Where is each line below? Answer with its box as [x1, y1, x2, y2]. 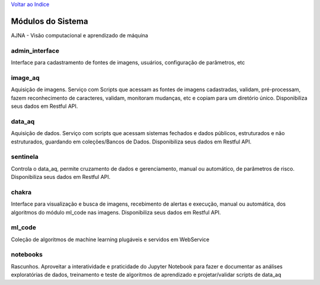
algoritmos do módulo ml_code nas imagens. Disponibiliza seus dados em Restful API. [11, 209, 222, 216]
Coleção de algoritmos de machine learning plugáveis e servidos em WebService [11, 236, 210, 243]
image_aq [11, 73, 40, 82]
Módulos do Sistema [11, 16, 88, 26]
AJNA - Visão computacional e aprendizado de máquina [11, 31, 148, 39]
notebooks [11, 251, 43, 259]
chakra [11, 188, 32, 196]
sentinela [11, 153, 39, 161]
